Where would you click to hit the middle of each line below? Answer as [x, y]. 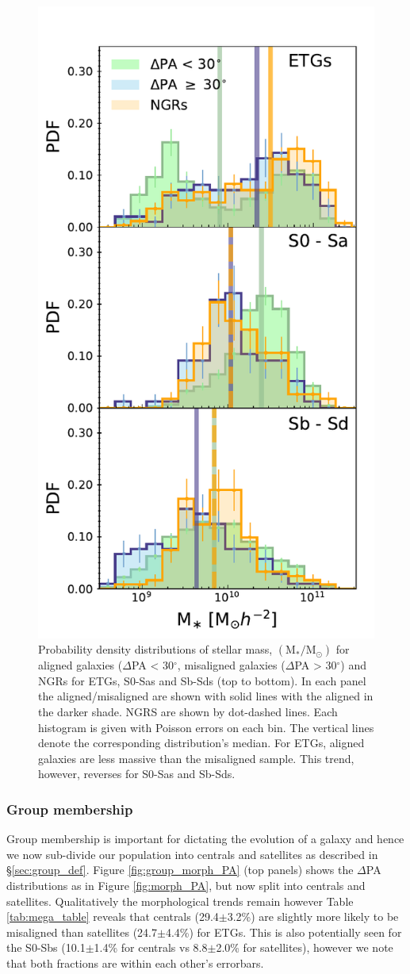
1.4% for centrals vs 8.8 [151, 947]
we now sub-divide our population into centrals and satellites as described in [192, 854]
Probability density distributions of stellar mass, [155, 649]
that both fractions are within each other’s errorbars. [135, 962]
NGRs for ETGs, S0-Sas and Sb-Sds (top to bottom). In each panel [202, 680]
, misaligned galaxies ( [231, 665]
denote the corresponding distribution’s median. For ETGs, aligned [201, 743]
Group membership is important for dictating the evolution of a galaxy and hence [205, 839]
